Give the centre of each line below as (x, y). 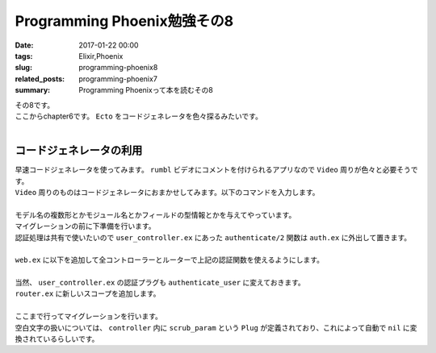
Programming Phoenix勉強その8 (124, 21)
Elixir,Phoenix (101, 56)
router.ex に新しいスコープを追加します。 (88, 293)
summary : (33, 90)
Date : (24, 45)
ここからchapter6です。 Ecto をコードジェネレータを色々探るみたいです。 (138, 116)
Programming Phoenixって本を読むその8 (146, 90)
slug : (23, 68)
